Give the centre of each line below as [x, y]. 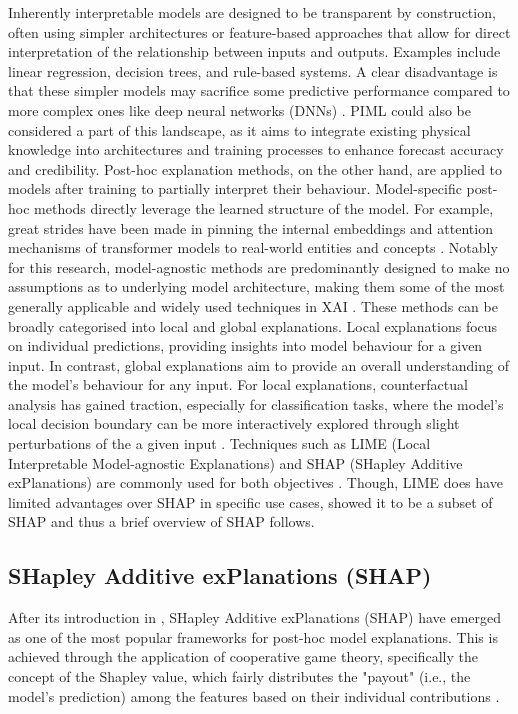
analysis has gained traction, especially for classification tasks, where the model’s [256, 403]
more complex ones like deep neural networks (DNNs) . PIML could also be [239, 109]
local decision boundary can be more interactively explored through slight [234, 423]
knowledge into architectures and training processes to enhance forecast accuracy [256, 149]
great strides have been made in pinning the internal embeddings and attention [250, 227]
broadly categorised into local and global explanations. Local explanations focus [253, 325]
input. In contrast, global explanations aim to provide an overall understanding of [258, 364]
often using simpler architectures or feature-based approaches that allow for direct [259, 31]
